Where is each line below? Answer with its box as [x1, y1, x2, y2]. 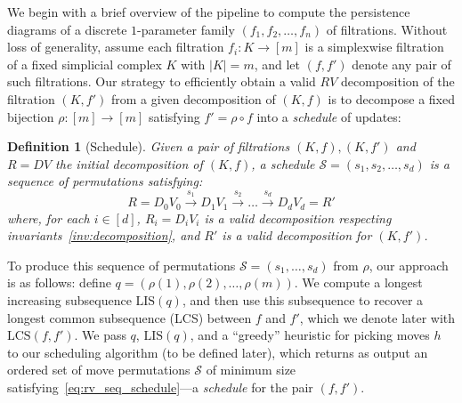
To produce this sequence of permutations [7, 255, 236, 274]
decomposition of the [341, 72, 455, 91]
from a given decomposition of [110, 89, 276, 108]
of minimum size [206, 360, 296, 379]
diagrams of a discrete [7, 20, 127, 38]
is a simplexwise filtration [304, 37, 444, 56]
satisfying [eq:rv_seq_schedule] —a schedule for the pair [7, 377, 313, 396]
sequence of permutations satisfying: [7, 172, 203, 190]
